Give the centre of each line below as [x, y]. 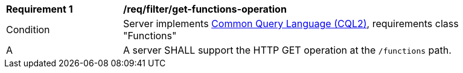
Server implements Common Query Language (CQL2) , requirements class [291, 24]
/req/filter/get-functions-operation [205, 9]
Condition [28, 30]
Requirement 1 [40, 9]
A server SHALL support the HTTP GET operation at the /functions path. [287, 50]
